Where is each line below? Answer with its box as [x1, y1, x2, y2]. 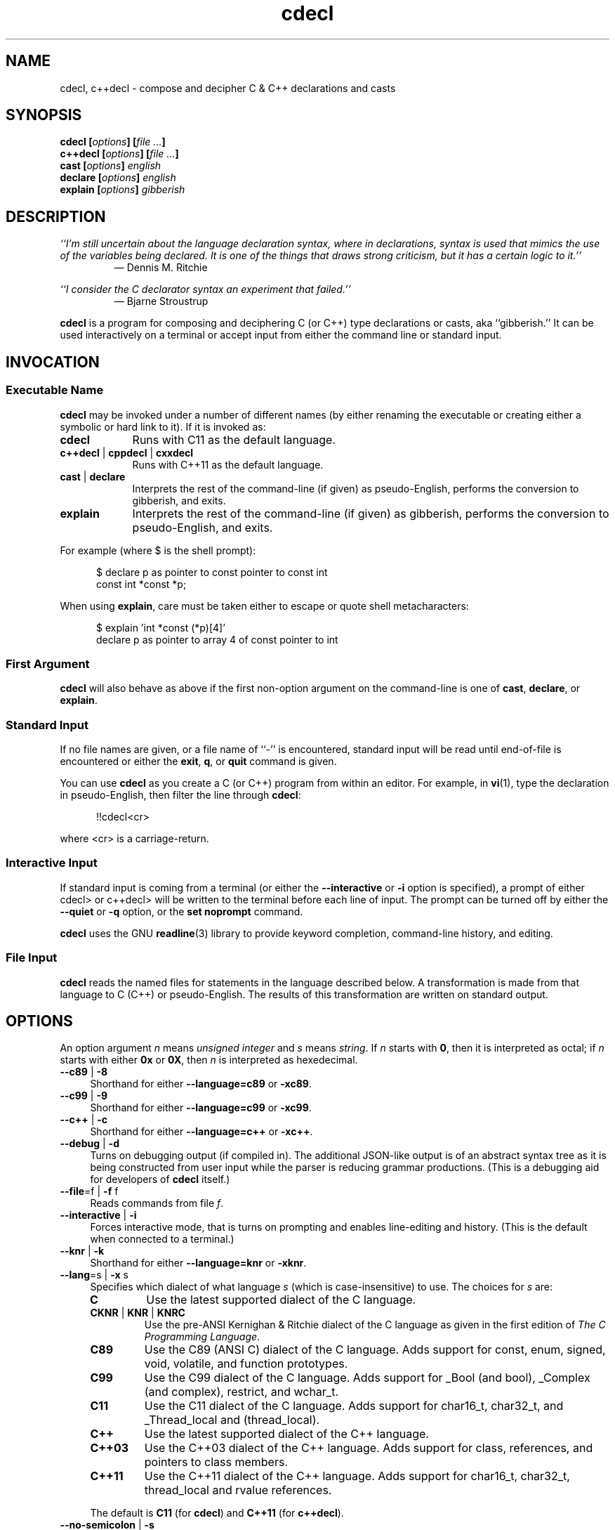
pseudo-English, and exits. [132, 520, 273, 535]
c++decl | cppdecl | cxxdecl [60, 446, 194, 459]
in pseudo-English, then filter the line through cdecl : [60, 789, 301, 801]
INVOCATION [6, 353, 100, 371]
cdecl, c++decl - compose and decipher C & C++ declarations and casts [60, 81, 396, 94]
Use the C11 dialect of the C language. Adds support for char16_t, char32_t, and [144, 1399, 564, 1413]
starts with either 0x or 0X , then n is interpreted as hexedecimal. [60, 1054, 358, 1066]
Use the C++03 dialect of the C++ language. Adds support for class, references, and [144, 1441, 593, 1456]
